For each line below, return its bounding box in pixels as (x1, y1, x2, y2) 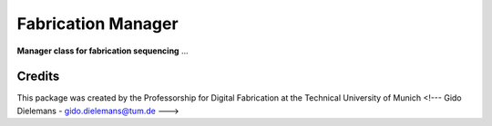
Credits (16, 69, 60, 84)
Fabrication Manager (16, 14, 179, 34)
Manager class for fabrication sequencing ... (16, 45, 189, 56)
